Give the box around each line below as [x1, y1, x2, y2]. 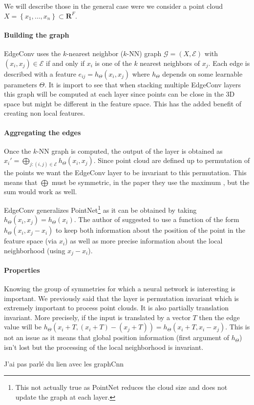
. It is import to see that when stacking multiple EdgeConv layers [44, 79, 241, 89]
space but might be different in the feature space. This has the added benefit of [4, 98, 242, 108]
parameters [4, 79, 37, 89]
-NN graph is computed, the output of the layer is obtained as [37, 145, 223, 156]
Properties [4, 264, 40, 275]
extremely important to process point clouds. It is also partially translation [4, 303, 229, 313]
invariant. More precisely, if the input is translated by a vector [4, 312, 190, 322]
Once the [4, 145, 31, 156]
